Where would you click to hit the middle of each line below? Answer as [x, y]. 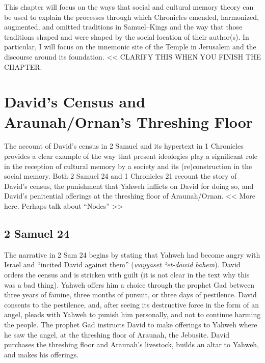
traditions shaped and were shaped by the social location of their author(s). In [127, 36]
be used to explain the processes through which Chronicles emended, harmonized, [131, 17]
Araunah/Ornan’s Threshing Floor [129, 121]
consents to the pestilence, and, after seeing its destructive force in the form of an [131, 304]
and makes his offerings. [42, 354]
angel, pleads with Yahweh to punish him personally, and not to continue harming [132, 314]
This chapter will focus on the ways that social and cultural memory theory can [129, 7]
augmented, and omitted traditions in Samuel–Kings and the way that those [123, 27]
